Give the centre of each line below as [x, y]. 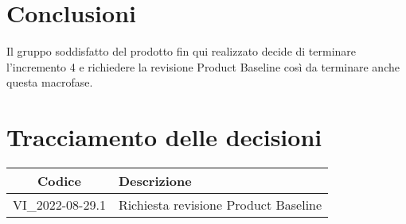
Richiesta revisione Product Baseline [220, 205]
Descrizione [155, 181]
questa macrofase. [50, 82]
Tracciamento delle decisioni [164, 137]
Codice [59, 181]
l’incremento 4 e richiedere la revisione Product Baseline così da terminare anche [203, 66]
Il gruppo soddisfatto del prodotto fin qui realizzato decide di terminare [182, 51]
